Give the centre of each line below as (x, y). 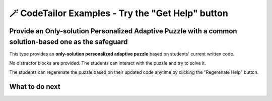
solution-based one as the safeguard (69, 42)
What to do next (35, 87)
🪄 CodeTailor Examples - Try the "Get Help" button (119, 13)
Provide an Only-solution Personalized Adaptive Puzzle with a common (123, 31)
